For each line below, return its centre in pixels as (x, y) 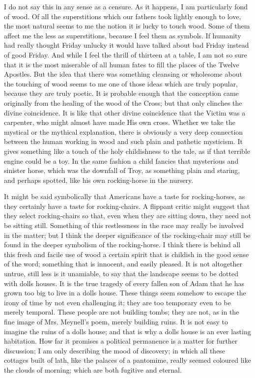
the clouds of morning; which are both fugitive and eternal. (93, 369)
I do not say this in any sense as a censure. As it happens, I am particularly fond (126, 6)
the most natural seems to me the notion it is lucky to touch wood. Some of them (127, 26)
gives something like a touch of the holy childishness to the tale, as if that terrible (127, 151)
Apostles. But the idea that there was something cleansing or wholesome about (123, 74)
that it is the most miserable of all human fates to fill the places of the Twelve (122, 64)
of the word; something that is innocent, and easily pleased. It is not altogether (123, 264)
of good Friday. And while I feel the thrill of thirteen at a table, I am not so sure (126, 54)
